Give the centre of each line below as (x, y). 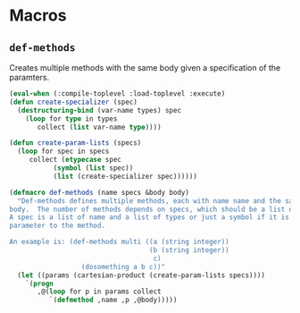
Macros (38, 16)
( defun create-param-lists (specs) (75, 143)
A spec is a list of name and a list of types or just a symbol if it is (150, 217)
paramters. (29, 77)
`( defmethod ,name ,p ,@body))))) (113, 300)
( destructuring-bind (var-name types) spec (99, 110)
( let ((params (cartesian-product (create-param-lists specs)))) (142, 275)
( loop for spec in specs (63, 152)
